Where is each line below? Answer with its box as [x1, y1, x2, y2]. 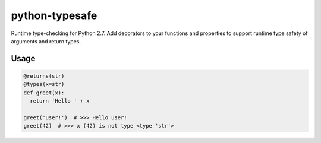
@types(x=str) [23, 81, 65, 88]
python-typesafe [11, 9, 97, 22]
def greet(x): [23, 89, 65, 96]
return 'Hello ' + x [30, 98, 90, 104]
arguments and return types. [11, 37, 81, 45]
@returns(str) [23, 72, 65, 80]
